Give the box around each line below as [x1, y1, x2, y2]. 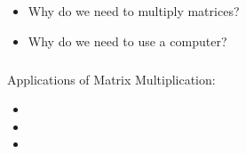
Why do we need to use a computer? [28, 31, 227, 50]
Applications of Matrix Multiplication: [7, 69, 216, 88]
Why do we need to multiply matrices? [28, 2, 240, 20]
